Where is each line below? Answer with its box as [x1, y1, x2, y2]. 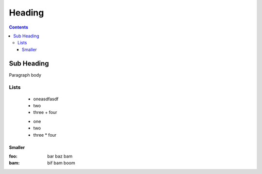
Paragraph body [9, 72, 41, 78]
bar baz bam [47, 153, 73, 159]
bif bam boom [47, 160, 75, 166]
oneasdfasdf [33, 96, 59, 102]
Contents [9, 24, 29, 30]
